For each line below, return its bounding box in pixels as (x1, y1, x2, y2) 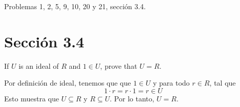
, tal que (209, 77, 236, 88)
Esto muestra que (4, 93, 59, 103)
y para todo (153, 77, 190, 88)
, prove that (100, 60, 137, 71)
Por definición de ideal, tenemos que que (4, 77, 131, 88)
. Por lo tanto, (110, 93, 154, 103)
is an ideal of (18, 60, 59, 71)
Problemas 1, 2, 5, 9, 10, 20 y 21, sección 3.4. (4, 1, 146, 11)
